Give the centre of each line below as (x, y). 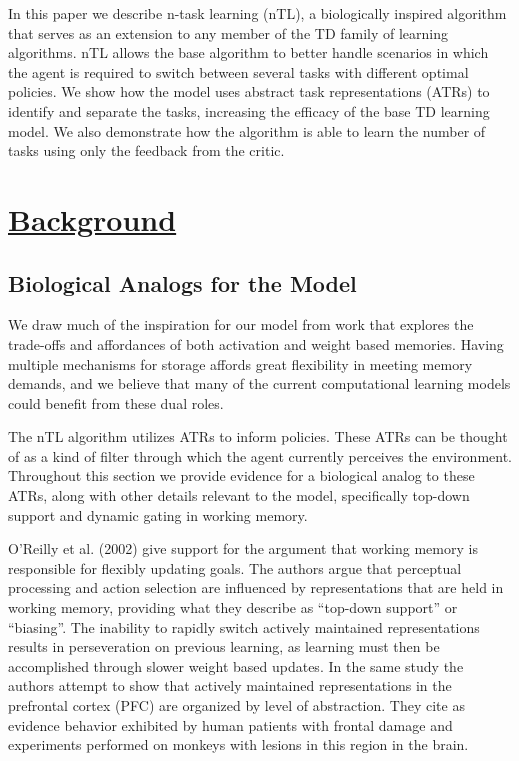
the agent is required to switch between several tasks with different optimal (238, 71)
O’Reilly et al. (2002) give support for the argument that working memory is (243, 548)
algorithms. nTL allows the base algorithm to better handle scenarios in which (248, 52)
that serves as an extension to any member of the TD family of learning (228, 32)
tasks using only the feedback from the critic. (146, 150)
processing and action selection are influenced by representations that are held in (256, 587)
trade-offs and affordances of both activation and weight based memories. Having (256, 343)
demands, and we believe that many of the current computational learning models (259, 383)
